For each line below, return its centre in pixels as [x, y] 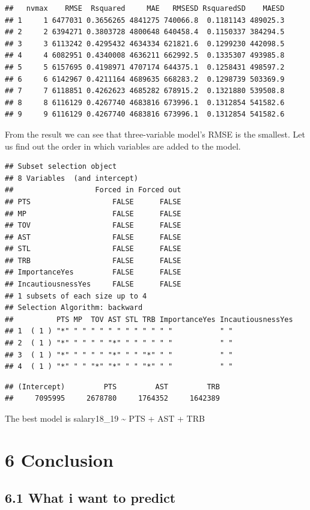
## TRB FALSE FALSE [93, 260]
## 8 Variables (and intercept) [71, 178]
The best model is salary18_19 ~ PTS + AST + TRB [105, 418]
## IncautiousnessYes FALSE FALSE [93, 284]
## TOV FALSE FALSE [93, 226]
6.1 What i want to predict [90, 498]
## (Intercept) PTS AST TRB [112, 387]
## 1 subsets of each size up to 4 [76, 296]
